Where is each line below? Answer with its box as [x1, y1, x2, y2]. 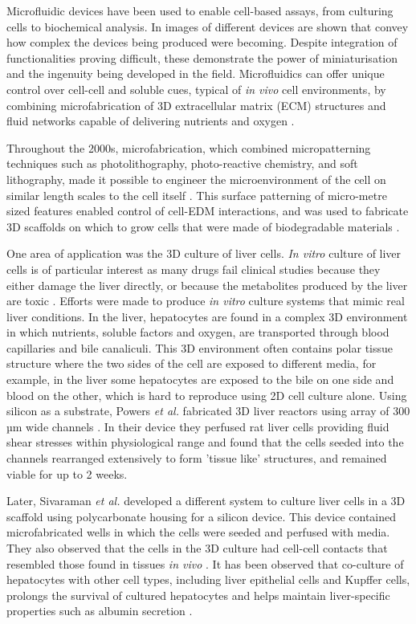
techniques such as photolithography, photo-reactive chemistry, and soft [6, 155, 358, 172]
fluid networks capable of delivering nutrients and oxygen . [6, 112, 295, 129]
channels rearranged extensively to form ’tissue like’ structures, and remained [6, 450, 387, 467]
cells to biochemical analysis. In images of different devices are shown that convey [6, 18, 409, 35]
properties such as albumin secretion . [6, 602, 193, 619]
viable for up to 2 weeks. [6, 465, 128, 482]
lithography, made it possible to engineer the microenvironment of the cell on [6, 170, 386, 187]
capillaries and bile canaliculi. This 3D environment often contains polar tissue [6, 339, 393, 356]
